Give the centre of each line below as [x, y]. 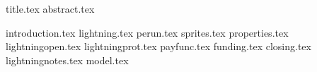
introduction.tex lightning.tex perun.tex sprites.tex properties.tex [147, 32]
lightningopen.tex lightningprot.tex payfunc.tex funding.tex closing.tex [158, 46]
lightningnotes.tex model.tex [67, 60]
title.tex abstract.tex [50, 8]
